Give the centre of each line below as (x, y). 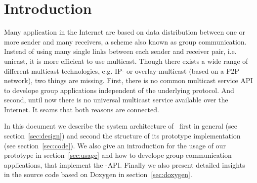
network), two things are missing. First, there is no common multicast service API (128, 80)
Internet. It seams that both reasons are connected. (82, 109)
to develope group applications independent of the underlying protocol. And (119, 90)
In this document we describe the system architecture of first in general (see (121, 126)
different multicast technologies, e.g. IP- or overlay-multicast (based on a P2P (122, 70)
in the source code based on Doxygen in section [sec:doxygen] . (98, 174)
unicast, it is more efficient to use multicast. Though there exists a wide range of (126, 61)
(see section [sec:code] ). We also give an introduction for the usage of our (115, 145)
